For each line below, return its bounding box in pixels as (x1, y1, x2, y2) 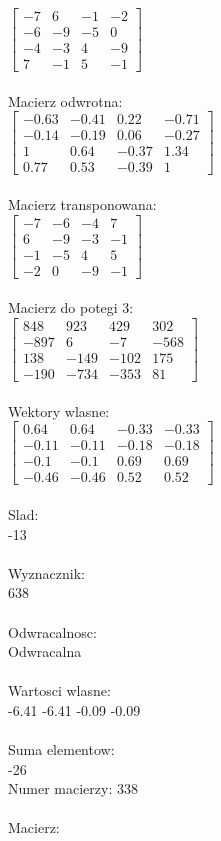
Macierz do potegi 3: (8, 297, 134, 318)
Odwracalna (8, 641, 82, 662)
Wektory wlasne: (8, 400, 110, 421)
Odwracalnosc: (8, 621, 97, 642)
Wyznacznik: (8, 562, 86, 583)
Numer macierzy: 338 (8, 778, 138, 799)
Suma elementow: (8, 739, 115, 760)
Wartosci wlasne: (8, 680, 111, 701)
